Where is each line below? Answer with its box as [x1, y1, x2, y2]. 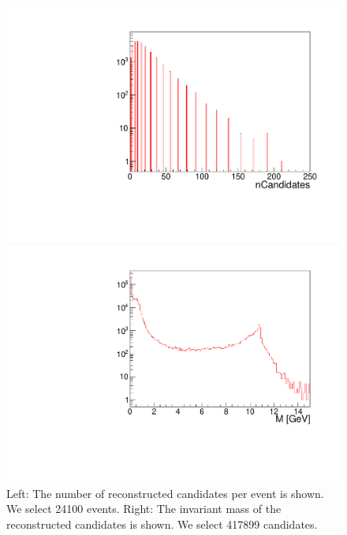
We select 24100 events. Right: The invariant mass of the [6, 500, 282, 517]
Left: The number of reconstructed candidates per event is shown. [6, 485, 324, 501]
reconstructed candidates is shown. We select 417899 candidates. [6, 515, 318, 532]
